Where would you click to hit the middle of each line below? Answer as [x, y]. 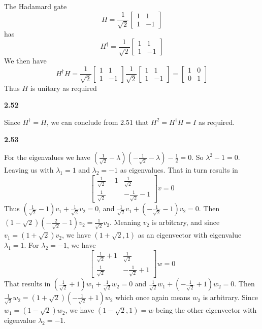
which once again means [153, 297]
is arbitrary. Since [230, 297]
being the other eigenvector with [206, 310]
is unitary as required [63, 88]
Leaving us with [29, 170]
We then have [25, 61]
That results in [27, 284]
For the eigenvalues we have [47, 157]
